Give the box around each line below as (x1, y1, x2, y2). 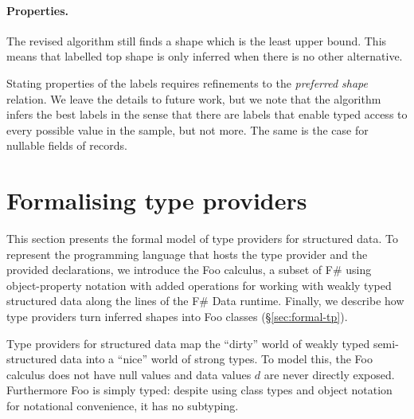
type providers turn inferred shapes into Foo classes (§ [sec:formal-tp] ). (6, 308, 348, 325)
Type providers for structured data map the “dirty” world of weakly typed (6, 335, 370, 351)
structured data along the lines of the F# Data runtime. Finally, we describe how (6, 292, 404, 309)
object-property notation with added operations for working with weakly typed (6, 276, 392, 293)
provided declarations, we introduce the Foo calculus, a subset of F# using (6, 261, 372, 278)
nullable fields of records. (6, 137, 127, 154)
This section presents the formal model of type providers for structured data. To (6, 230, 398, 247)
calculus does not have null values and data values (6, 366, 252, 382)
